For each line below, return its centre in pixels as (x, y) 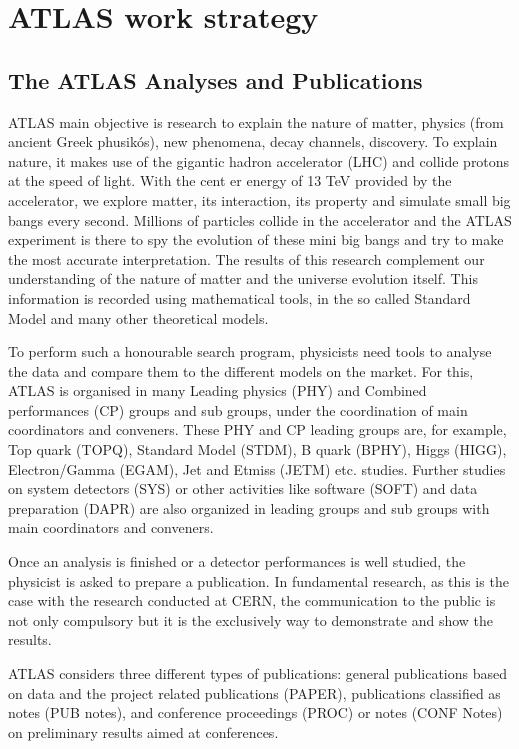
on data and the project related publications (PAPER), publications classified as (254, 692)
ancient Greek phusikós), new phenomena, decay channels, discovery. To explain (253, 141)
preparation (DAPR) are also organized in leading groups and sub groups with (249, 507)
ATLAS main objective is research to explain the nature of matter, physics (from (256, 121)
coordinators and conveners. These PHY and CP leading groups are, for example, (257, 429)
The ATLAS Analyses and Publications (215, 79)
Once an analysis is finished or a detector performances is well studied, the (237, 561)
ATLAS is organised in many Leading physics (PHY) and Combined (217, 390)
